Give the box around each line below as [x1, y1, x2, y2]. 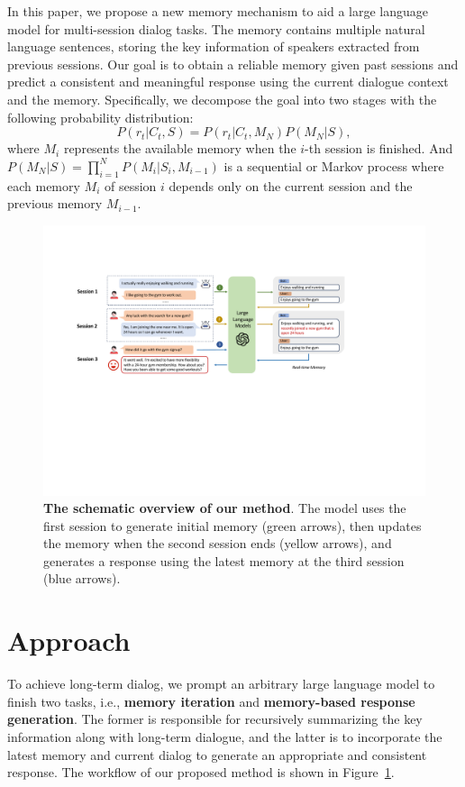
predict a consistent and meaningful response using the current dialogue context [7, 72, 449, 91]
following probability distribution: [7, 107, 194, 126]
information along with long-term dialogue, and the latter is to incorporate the [7, 727, 442, 746]
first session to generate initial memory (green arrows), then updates [43, 516, 422, 535]
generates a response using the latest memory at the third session [43, 551, 405, 570]
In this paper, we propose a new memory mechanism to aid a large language [7, 2, 429, 20]
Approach [7, 622, 131, 659]
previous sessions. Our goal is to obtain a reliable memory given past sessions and [7, 54, 459, 73]
